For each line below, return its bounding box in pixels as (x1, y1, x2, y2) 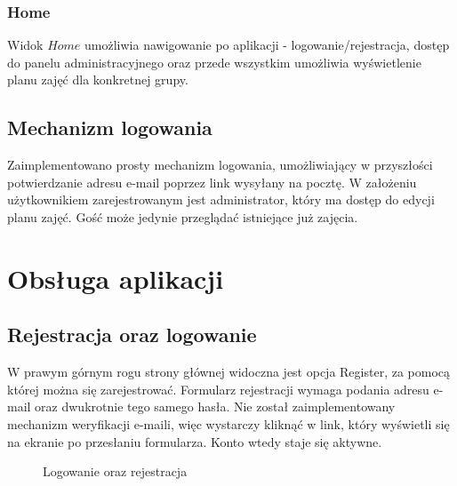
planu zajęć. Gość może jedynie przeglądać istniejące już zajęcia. (7, 207, 358, 226)
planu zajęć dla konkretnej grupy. (7, 70, 188, 89)
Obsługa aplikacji (7, 259, 224, 296)
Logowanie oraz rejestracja (43, 462, 188, 481)
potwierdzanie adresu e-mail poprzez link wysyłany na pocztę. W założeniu (7, 172, 417, 191)
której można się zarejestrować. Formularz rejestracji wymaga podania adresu (7, 379, 429, 398)
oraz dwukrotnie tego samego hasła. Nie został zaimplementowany (35, 397, 396, 416)
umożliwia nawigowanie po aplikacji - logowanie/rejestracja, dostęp (84, 36, 450, 54)
